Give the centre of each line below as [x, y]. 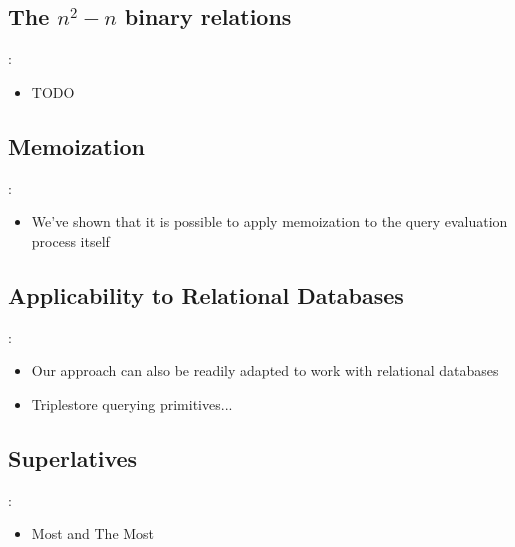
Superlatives [73, 457]
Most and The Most [93, 533]
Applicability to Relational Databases [206, 294]
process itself [70, 240]
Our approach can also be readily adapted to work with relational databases [265, 370]
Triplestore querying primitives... [132, 403]
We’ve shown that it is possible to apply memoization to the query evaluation [269, 221]
